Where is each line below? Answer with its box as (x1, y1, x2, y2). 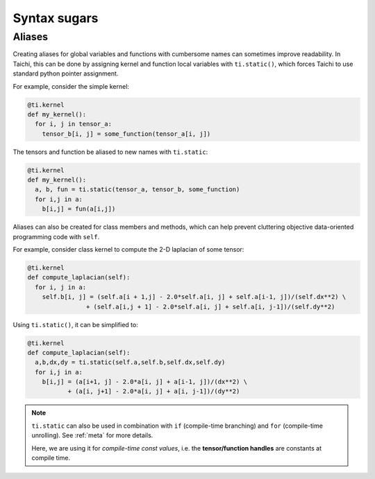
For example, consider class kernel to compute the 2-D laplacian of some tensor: (12, 245, 244, 254)
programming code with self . (12, 232, 100, 241)
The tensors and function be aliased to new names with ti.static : (12, 148, 208, 156)
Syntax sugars (12, 10, 99, 26)
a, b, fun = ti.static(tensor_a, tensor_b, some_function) (35, 186, 240, 193)
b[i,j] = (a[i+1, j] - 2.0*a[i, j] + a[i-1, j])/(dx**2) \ (42, 378, 248, 386)
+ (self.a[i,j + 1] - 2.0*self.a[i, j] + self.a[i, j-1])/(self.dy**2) (85, 302, 335, 311)
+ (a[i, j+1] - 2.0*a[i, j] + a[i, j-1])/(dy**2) (67, 387, 240, 395)
